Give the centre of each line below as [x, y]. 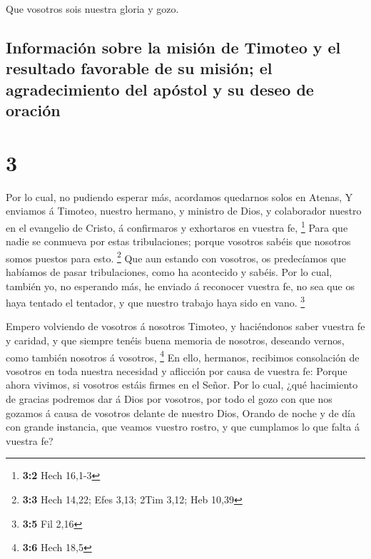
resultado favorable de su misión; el [139, 68]
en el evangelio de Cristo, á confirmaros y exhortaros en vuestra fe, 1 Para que [177, 226]
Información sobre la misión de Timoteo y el [173, 47]
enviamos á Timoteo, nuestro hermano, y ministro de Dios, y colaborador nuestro [184, 211]
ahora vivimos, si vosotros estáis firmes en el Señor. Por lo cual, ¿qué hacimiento [182, 385]
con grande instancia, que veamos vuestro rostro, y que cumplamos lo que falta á [183, 427]
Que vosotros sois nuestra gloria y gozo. [92, 9]
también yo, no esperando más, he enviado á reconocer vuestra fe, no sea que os [180, 286]
